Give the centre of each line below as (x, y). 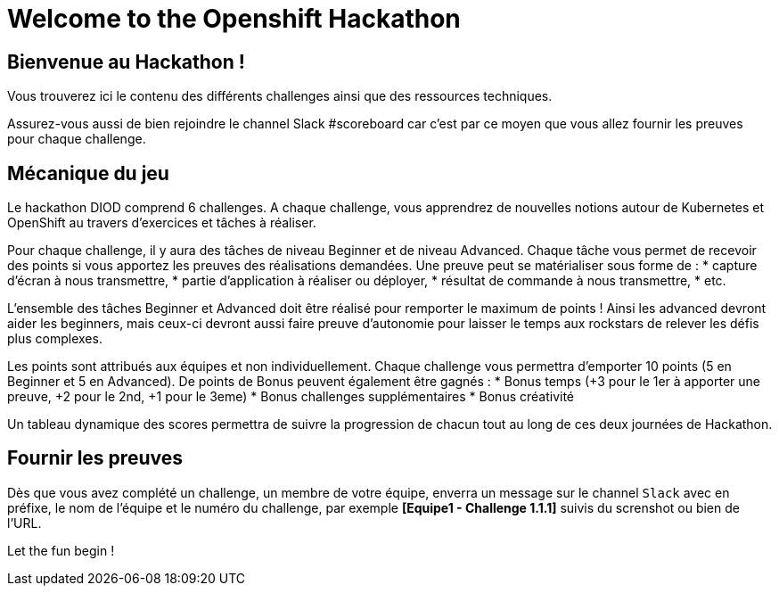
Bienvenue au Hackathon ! (126, 62)
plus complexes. (55, 339)
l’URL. (25, 523)
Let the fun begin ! (61, 550)
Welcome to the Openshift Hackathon (234, 19)
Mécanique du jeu (88, 173)
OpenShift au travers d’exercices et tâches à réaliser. (162, 223)
